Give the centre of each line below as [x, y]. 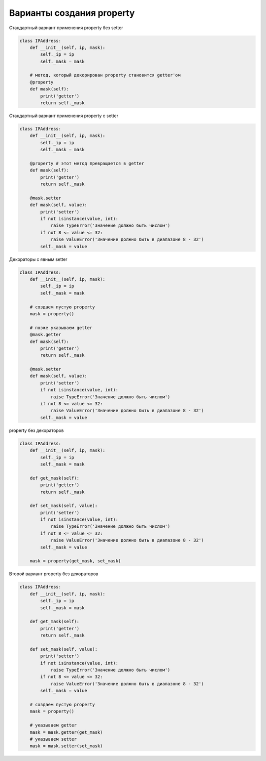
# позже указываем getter [61, 328]
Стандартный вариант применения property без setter [66, 28]
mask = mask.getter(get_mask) [66, 732]
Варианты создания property [72, 13]
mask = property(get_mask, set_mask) [75, 561]
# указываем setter [53, 739]
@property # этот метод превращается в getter [87, 163]
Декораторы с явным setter [38, 259]
